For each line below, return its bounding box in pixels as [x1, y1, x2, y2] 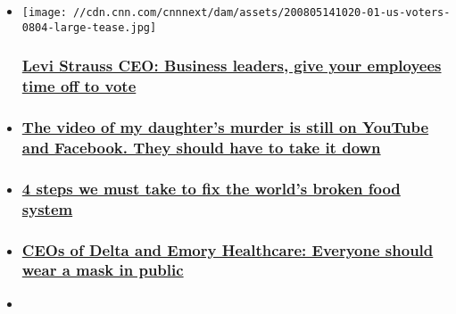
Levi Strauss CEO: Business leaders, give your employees [21, 54, 442, 77]
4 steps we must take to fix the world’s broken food [21, 177, 401, 199]
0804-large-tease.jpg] [21, 21, 157, 34]
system [21, 197, 73, 219]
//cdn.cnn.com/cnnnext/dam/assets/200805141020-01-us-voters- [73, 6, 451, 19]
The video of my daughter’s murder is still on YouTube [21, 116, 429, 137]
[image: [21, 6, 67, 19]
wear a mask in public [21, 259, 184, 281]
